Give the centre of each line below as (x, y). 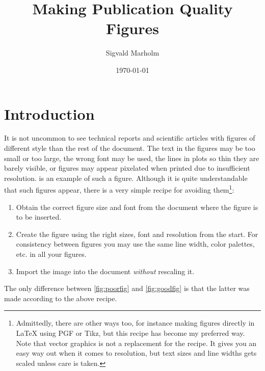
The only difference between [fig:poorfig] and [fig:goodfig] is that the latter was (127, 288)
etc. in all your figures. (51, 254)
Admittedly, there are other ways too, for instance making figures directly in (135, 323)
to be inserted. (39, 217)
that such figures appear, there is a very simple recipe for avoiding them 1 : (119, 189)
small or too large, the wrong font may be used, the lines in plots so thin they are (132, 158)
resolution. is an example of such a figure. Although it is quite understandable (126, 178)
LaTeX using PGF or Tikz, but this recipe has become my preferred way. (130, 333)
